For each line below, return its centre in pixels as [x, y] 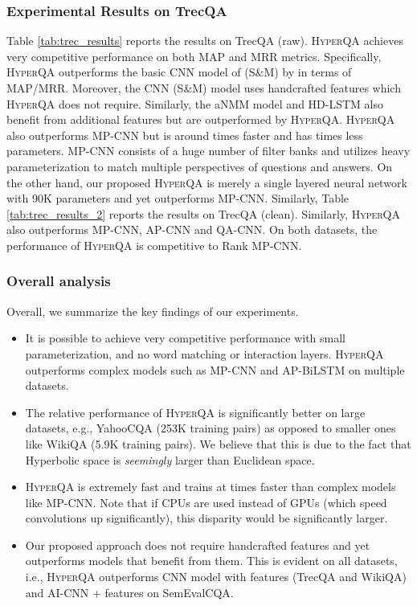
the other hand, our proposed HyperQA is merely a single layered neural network [207, 182]
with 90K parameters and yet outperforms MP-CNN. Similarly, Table [178, 198]
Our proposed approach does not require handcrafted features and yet [198, 545]
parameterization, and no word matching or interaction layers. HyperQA [204, 353]
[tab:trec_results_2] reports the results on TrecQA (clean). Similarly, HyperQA [204, 213]
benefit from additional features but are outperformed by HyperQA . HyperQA [201, 119]
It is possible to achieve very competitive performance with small [186, 338]
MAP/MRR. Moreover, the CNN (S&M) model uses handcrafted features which [204, 88]
